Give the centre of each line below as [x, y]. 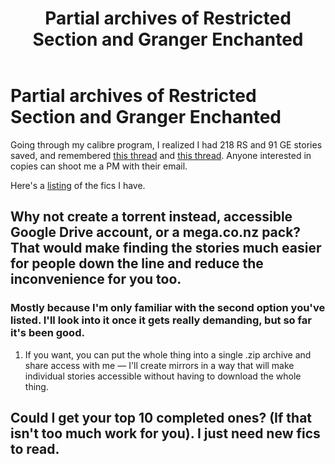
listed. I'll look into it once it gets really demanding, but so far [161, 320]
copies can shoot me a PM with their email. [99, 166]
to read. [35, 449]
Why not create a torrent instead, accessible [151, 217]
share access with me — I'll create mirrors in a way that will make [159, 365]
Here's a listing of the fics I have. [78, 185]
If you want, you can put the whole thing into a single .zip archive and [168, 354]
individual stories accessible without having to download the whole [163, 376]
